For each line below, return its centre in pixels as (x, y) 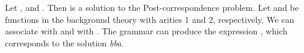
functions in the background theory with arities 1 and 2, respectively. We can (150, 19)
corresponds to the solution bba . (65, 42)
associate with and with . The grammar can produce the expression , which (146, 31)
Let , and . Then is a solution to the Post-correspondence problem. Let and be (152, 7)
